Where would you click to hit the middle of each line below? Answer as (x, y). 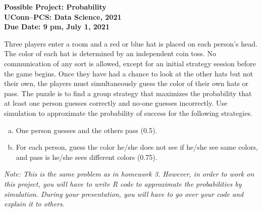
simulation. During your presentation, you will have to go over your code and (124, 194)
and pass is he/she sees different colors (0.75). (87, 157)
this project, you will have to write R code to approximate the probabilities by (123, 183)
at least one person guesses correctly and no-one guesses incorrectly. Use (116, 103)
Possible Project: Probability (55, 7)
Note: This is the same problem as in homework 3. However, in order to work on (129, 174)
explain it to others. (35, 204)
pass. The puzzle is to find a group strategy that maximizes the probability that (128, 93)
